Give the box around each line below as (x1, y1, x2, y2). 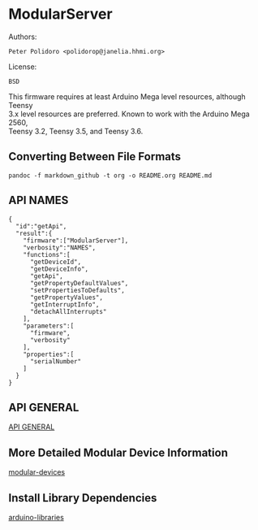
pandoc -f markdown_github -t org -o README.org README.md (8, 172, 213, 180)
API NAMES (8, 193, 69, 207)
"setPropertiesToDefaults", (29, 286, 126, 294)
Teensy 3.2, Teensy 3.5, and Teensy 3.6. (8, 126, 144, 136)
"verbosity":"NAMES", (23, 243, 96, 252)
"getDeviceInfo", (29, 265, 89, 273)
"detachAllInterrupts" (29, 307, 107, 315)
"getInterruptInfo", (29, 300, 100, 309)
